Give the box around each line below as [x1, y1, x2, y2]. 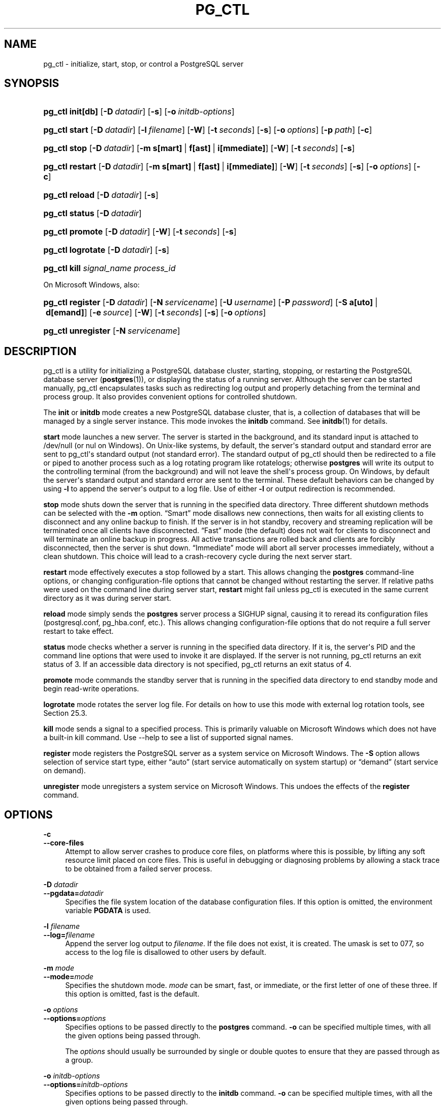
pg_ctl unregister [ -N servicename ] [43, 326, 180, 336]
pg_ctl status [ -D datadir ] [43, 208, 142, 219]
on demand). [43, 766, 86, 775]
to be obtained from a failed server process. [65, 864, 212, 873]
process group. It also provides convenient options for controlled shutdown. [43, 392, 297, 401]
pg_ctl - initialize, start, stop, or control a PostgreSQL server [43, 59, 244, 68]
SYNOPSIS [4, 77, 59, 90]
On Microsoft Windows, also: [43, 280, 140, 289]
